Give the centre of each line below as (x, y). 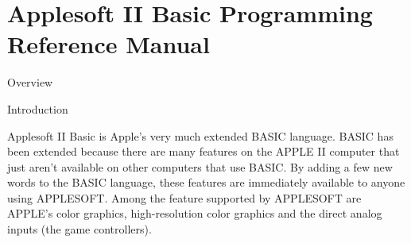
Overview (30, 82)
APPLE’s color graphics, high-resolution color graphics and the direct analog (195, 213)
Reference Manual (109, 44)
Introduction (38, 108)
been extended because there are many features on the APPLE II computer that (204, 151)
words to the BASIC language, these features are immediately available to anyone (206, 182)
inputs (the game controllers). (79, 229)
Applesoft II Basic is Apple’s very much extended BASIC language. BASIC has (200, 135)
